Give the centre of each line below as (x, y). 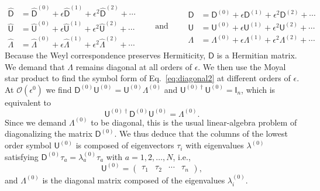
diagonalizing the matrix (49, 133)
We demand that (35, 66)
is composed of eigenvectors (125, 145)
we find (59, 89)
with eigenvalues (215, 145)
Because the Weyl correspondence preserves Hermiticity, (105, 55)
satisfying (22, 156)
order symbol (28, 145)
